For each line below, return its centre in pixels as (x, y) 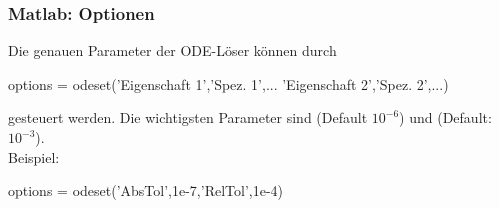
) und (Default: (445, 117)
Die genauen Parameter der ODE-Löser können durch (172, 50)
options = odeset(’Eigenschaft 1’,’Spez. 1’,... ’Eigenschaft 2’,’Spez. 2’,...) (228, 83)
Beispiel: (34, 156)
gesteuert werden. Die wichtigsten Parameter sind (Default (188, 117)
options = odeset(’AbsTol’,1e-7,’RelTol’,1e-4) (145, 190)
